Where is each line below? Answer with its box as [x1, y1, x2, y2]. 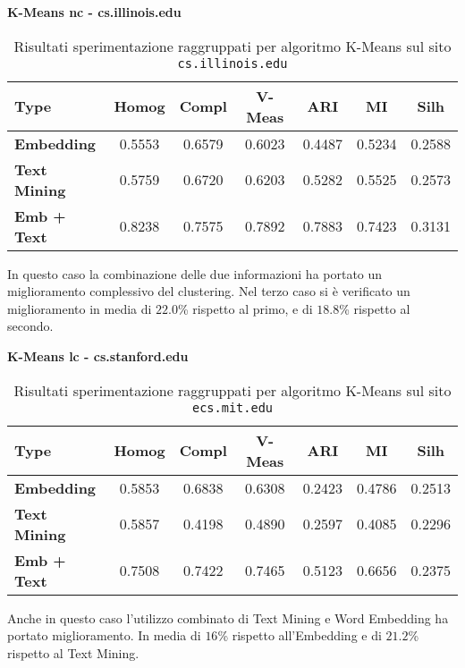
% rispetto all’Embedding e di [217, 626, 382, 645]
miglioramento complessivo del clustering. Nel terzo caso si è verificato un [7, 282, 410, 300]
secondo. [7, 317, 54, 335]
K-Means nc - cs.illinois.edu [7, 3, 182, 21]
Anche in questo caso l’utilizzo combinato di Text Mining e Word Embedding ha [7, 608, 449, 627]
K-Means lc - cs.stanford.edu [7, 346, 189, 365]
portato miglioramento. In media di [7, 626, 201, 645]
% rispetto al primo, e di [178, 299, 313, 317]
